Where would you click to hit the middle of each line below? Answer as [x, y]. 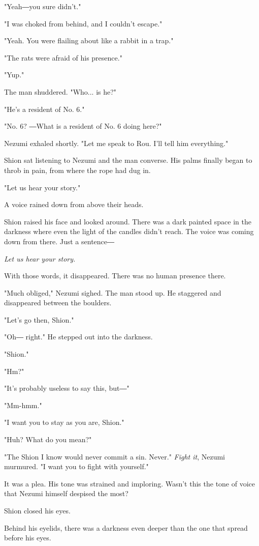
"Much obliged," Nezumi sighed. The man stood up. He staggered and [113, 292]
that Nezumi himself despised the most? [66, 493]
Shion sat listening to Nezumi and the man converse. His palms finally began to [128, 160]
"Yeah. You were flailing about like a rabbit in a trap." [89, 40]
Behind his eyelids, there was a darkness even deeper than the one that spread [126, 527]
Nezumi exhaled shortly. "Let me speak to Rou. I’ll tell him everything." [116, 143]
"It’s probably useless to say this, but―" [67, 388]
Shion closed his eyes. [37, 510]
